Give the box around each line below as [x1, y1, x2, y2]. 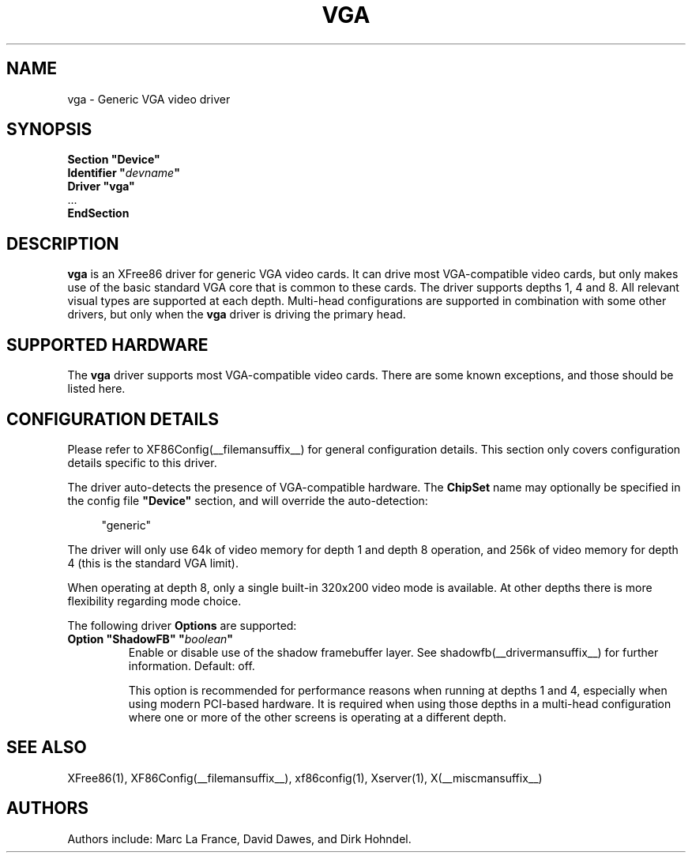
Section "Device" [67, 153, 160, 167]
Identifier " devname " [67, 166, 180, 180]
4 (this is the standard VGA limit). [67, 556, 239, 570]
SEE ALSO [6, 737, 87, 758]
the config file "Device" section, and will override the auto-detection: [67, 493, 428, 507]
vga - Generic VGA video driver [67, 92, 231, 106]
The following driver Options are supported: [67, 618, 297, 632]
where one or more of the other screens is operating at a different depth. [128, 710, 507, 724]
